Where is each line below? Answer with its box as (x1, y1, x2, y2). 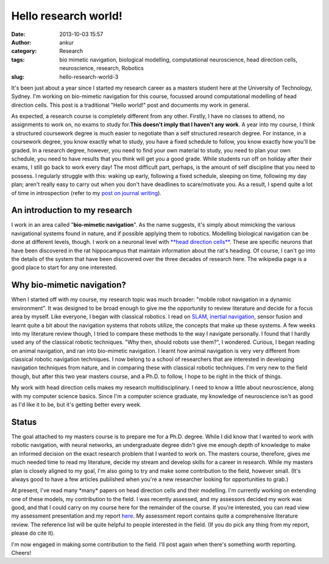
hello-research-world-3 (59, 73, 119, 80)
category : (11, 48, 37, 55)
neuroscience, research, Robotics (59, 65, 144, 72)
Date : (11, 30, 26, 38)
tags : (11, 55, 25, 63)
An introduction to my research (11, 205, 132, 216)
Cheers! (11, 549, 32, 557)
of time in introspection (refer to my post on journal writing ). (11, 189, 161, 196)
